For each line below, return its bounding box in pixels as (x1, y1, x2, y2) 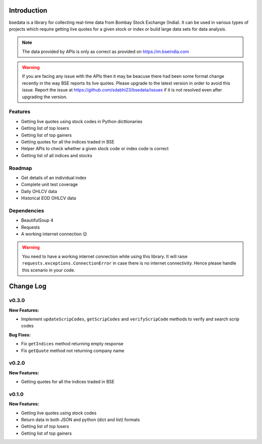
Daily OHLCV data (21, 188, 58, 194)
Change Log (9, 282, 47, 290)
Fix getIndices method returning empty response (21, 341, 124, 347)
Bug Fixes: (9, 332, 31, 337)
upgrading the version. (22, 94, 67, 100)
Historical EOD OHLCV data (21, 195, 76, 201)
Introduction (9, 6, 48, 15)
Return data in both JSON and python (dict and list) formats (21, 417, 140, 423)
